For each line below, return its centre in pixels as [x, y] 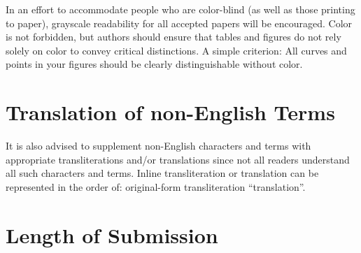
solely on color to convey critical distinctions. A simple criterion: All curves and [176, 50]
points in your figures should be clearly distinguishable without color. [154, 64]
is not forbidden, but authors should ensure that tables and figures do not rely [174, 37]
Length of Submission [112, 234]
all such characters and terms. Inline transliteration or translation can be [162, 173]
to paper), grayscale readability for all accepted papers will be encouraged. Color [179, 23]
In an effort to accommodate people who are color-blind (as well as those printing [180, 9]
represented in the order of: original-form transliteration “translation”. [156, 186]
